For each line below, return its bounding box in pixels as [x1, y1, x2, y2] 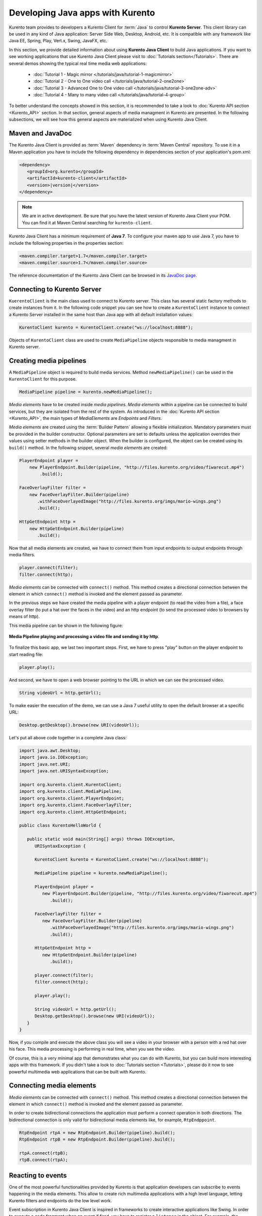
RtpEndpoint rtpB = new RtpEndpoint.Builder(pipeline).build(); [19, 1137, 176, 1143]
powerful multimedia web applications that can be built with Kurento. [9, 1069, 147, 1074]
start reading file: [9, 651, 44, 657]
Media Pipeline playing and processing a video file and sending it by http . [9, 634, 160, 639]
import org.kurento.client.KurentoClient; [19, 782, 122, 787]
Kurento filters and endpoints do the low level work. [9, 1198, 112, 1203]
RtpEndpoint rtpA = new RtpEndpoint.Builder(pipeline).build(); [19, 1130, 176, 1135]
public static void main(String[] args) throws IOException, [27, 837, 176, 842]
